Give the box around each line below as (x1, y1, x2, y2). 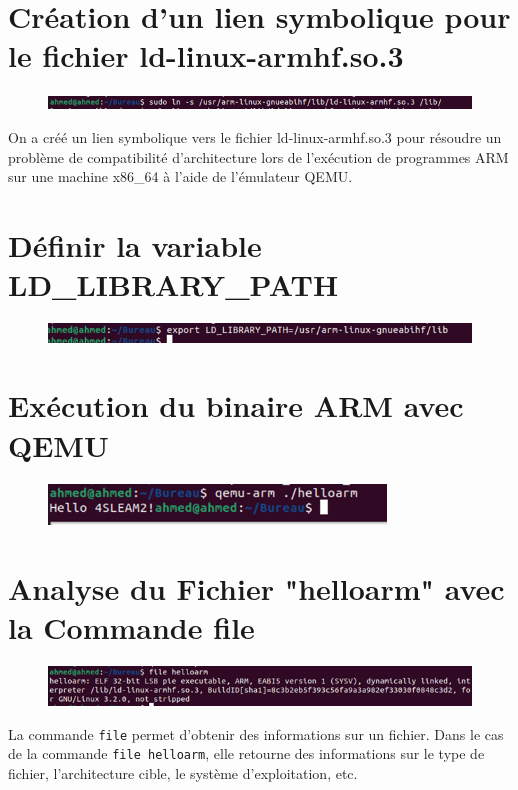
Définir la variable (8, 224, 262, 265)
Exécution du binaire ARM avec (8, 385, 464, 426)
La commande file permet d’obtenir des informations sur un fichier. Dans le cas (8, 723, 504, 744)
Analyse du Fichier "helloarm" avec (8, 568, 505, 609)
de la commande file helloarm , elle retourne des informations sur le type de (8, 743, 485, 764)
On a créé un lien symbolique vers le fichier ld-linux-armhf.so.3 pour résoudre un (8, 126, 502, 147)
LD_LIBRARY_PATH (8, 264, 339, 305)
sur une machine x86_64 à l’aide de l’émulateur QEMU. (8, 166, 353, 187)
